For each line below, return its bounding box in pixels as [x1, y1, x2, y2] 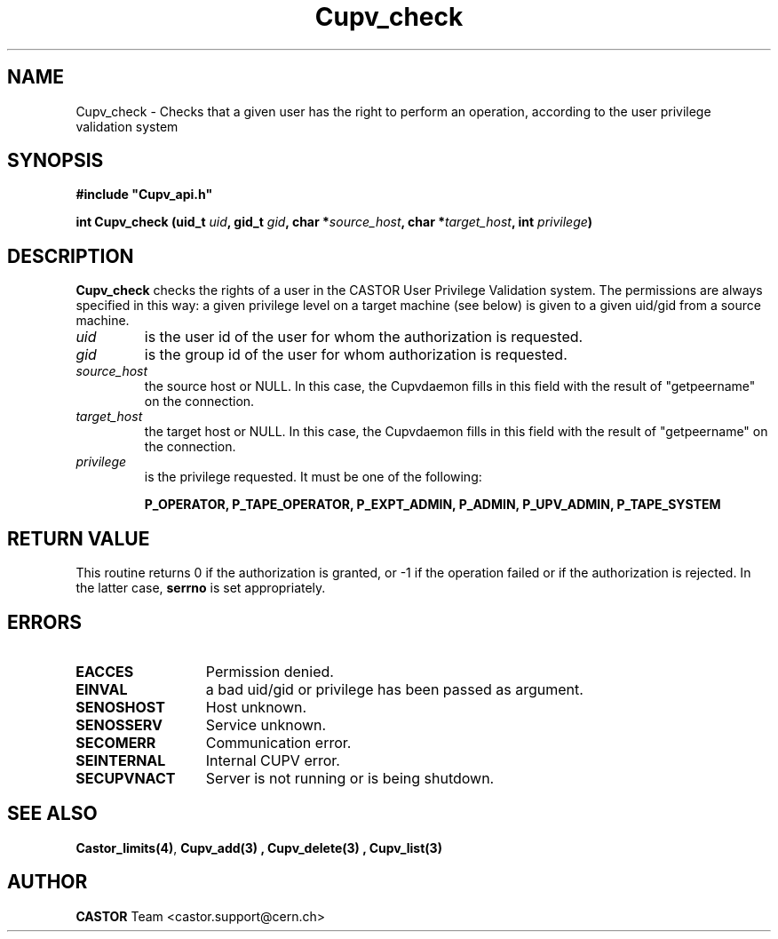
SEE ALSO [7, 802, 98, 825]
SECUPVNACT [75, 768, 176, 787]
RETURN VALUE [7, 527, 150, 550]
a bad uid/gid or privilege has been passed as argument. [205, 680, 583, 698]
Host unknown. [205, 697, 307, 716]
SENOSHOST [75, 697, 165, 716]
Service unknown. [205, 715, 327, 734]
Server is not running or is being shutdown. [205, 768, 495, 787]
